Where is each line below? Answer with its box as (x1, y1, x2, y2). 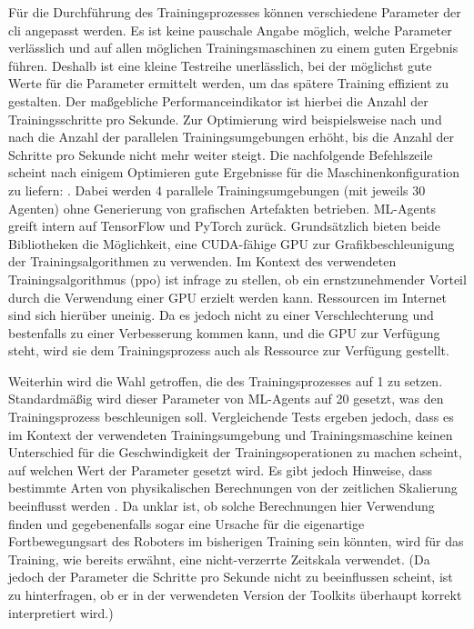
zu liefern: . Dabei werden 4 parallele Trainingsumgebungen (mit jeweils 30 (8, 180, 426, 199)
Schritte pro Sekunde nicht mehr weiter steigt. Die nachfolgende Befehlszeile (8, 145, 433, 164)
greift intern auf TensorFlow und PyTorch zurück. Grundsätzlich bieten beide (8, 216, 440, 235)
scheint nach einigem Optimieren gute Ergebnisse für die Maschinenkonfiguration (8, 163, 460, 182)
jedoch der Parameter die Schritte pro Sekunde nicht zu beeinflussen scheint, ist (8, 567, 453, 586)
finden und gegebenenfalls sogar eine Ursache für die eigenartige (8, 514, 365, 533)
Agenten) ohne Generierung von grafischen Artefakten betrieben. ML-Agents (8, 198, 437, 217)
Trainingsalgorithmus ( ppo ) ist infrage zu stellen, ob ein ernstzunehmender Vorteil (8, 269, 467, 288)
